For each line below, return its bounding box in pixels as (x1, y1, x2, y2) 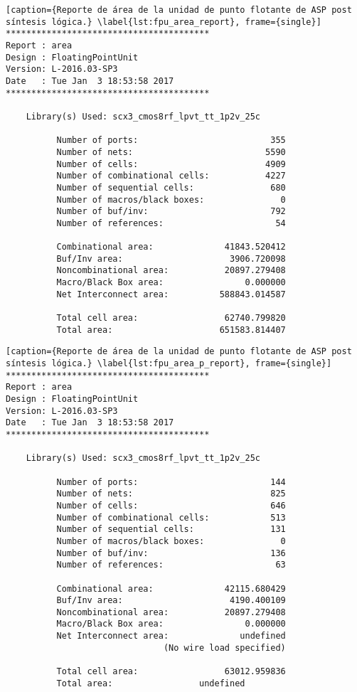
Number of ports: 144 (56, 477, 286, 487)
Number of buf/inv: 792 (56, 206, 286, 217)
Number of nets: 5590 (56, 147, 286, 157)
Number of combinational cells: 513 (56, 512, 286, 523)
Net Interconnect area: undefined (56, 631, 286, 642)
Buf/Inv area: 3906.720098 (56, 253, 286, 264)
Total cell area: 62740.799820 (56, 313, 286, 324)
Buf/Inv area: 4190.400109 (56, 595, 286, 606)
